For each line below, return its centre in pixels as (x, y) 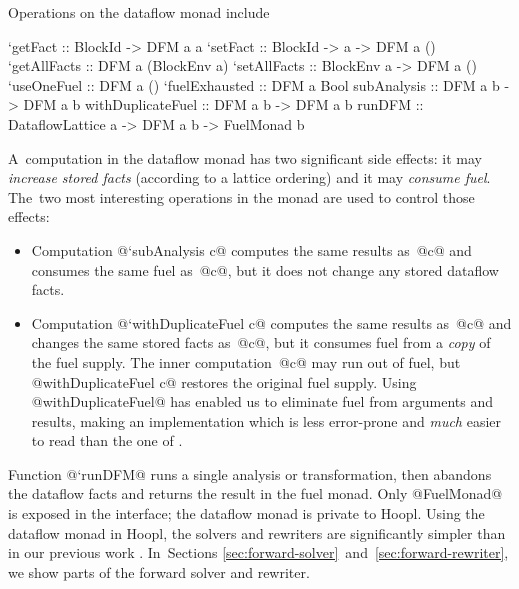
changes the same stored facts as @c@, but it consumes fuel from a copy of (261, 342)
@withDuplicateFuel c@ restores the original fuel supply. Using (224, 381)
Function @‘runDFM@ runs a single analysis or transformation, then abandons (250, 473)
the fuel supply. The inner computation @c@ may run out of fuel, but (246, 361)
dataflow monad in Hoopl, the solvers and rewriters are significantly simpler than (257, 532)
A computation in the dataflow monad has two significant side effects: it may (245, 157)
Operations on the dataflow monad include (139, 12)
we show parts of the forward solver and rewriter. (159, 571)
